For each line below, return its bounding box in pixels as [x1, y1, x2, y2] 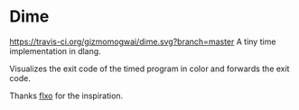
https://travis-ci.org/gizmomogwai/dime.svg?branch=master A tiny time [9, 36, 276, 47]
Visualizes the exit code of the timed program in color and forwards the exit [9, 63, 290, 74]
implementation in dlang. [9, 45, 101, 56]
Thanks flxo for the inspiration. [9, 90, 124, 101]
